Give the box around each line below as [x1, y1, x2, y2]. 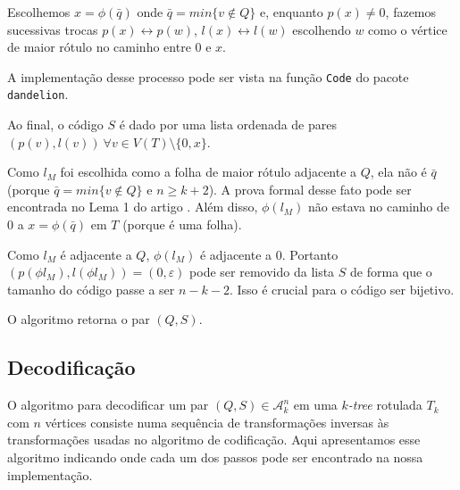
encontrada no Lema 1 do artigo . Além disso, [7, 197, 258, 216]
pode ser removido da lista [189, 262, 335, 281]
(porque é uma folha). [122, 215, 242, 234]
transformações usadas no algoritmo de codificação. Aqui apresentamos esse [7, 430, 421, 449]
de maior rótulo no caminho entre [7, 37, 191, 56]
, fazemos [385, 3, 437, 21]
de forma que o [350, 262, 432, 281]
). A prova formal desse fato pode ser [208, 179, 412, 198]
